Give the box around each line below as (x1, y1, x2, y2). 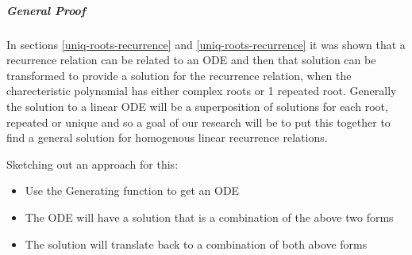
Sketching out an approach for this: (6, 155, 179, 172)
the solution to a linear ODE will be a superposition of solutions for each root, (6, 97, 388, 114)
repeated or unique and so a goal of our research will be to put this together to (6, 113, 391, 130)
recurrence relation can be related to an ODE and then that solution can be (6, 51, 376, 68)
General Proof (6, 2, 86, 18)
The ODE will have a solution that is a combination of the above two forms (25, 208, 394, 225)
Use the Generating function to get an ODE (25, 182, 240, 199)
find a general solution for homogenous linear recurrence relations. (6, 129, 328, 146)
